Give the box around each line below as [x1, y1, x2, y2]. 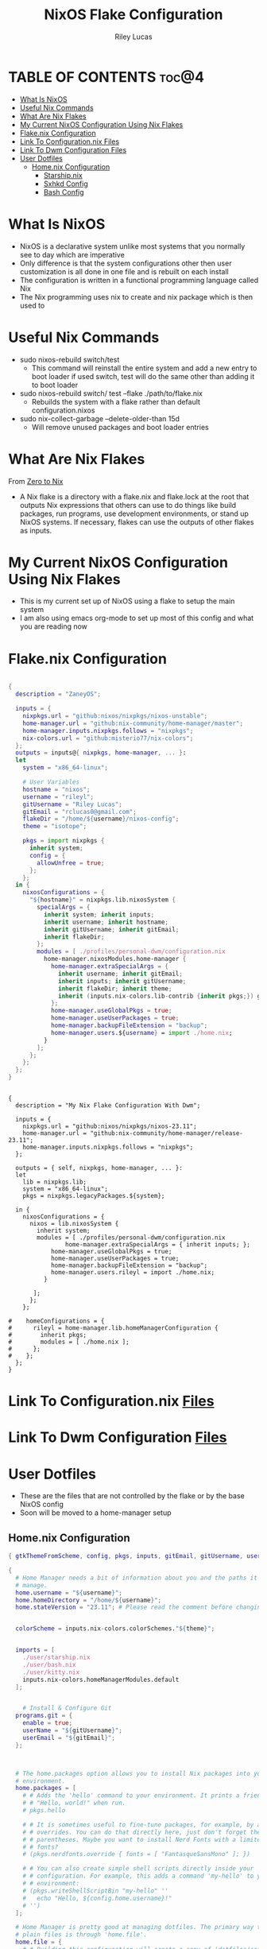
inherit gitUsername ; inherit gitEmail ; [43, 925, 180, 933]
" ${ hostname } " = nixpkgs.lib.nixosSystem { [29, 896, 176, 904]
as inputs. [19, 525, 52, 535]
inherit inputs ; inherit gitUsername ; [58, 977, 187, 985]
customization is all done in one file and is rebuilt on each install [19, 266, 229, 276]
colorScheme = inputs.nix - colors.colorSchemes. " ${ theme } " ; [15, 1625, 215, 1633]
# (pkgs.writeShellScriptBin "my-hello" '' [22, 1886, 169, 1895]
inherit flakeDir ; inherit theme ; [58, 984, 172, 993]
